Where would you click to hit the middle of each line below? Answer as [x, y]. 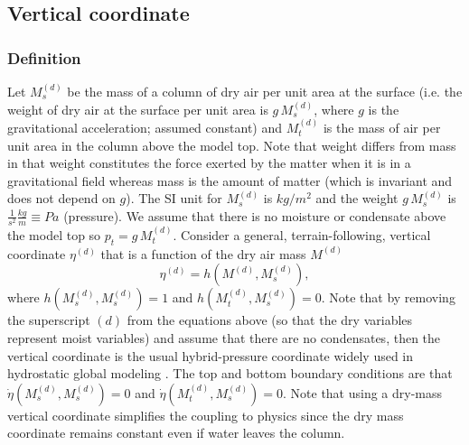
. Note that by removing [388, 297]
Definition [44, 57]
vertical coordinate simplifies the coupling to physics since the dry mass [206, 415]
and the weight [357, 198]
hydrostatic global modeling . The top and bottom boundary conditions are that [230, 373]
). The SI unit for [174, 198]
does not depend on [61, 198]
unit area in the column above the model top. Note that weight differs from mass [232, 145]
